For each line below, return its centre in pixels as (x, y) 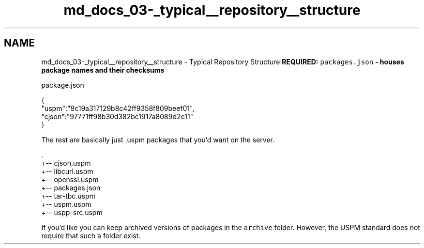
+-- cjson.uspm (66, 163)
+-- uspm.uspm (66, 204)
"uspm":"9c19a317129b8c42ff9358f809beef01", (118, 108)
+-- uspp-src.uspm (72, 212)
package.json (63, 85)
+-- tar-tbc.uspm (68, 196)
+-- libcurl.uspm (67, 171)
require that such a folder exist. (91, 235)
